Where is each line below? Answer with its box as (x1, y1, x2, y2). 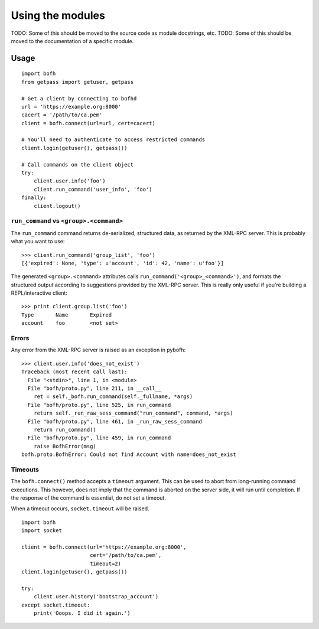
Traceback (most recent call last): (21, 369, 128, 375)
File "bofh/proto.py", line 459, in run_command (27, 435, 171, 441)
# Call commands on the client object (21, 161, 134, 168)
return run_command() (33, 426, 97, 433)
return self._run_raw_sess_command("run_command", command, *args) (33, 410, 233, 416)
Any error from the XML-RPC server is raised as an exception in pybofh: (11, 346, 186, 354)
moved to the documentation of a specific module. (11, 37, 134, 44)
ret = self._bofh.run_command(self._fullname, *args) (33, 393, 193, 400)
